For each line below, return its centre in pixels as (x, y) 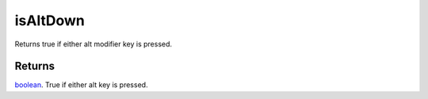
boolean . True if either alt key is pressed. (81, 85)
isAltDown (50, 20)
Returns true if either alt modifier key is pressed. (94, 44)
